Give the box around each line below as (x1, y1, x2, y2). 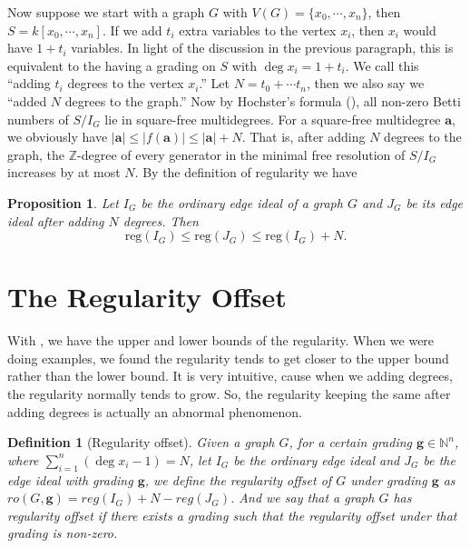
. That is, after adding (241, 127, 366, 146)
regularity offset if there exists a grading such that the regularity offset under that (7, 505, 457, 524)
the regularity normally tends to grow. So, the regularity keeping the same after (7, 384, 451, 404)
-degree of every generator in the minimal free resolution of (77, 144, 406, 164)
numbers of (7, 109, 69, 128)
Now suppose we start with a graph (7, 3, 205, 21)
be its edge (406, 193, 464, 212)
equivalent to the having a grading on (7, 55, 216, 75)
